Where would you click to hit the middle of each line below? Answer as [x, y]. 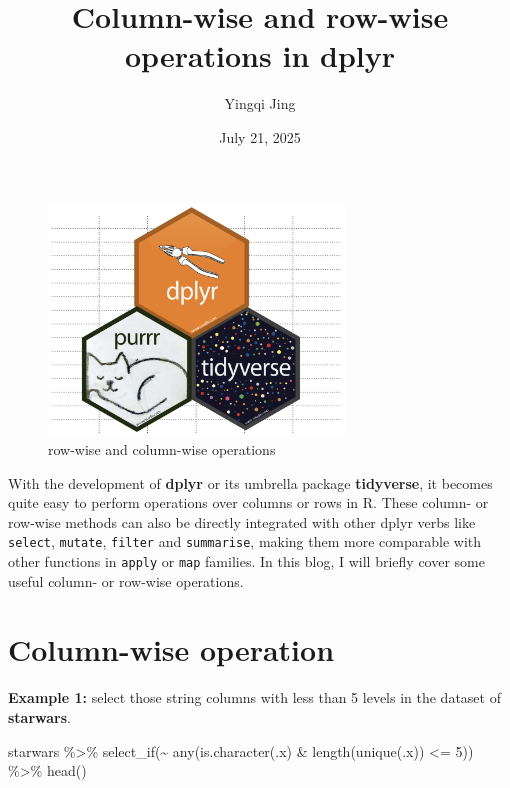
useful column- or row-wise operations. [126, 580]
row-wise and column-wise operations [162, 448]
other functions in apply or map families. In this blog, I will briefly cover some [246, 560]
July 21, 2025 [260, 136]
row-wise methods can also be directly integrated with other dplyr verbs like [242, 521]
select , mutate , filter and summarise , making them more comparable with [245, 541]
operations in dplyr [260, 55]
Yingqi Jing [260, 103]
